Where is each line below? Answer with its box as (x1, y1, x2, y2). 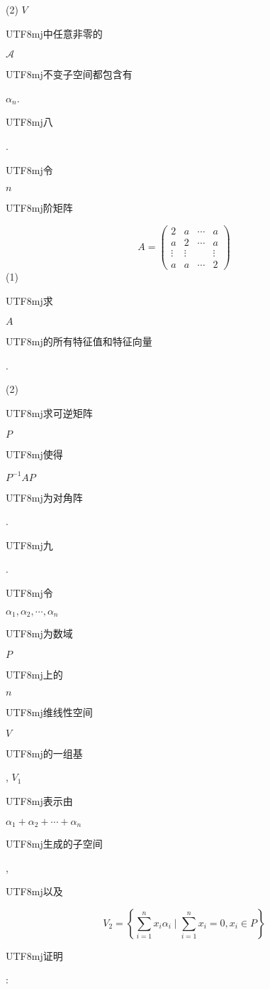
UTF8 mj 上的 (6, 666, 63, 681)
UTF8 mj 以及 (6, 884, 63, 899)
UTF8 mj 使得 (6, 446, 63, 461)
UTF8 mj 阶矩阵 (6, 200, 73, 215)
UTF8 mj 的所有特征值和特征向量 (6, 334, 152, 349)
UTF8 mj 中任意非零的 (6, 26, 103, 40)
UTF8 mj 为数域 (6, 626, 73, 641)
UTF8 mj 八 (6, 114, 53, 129)
